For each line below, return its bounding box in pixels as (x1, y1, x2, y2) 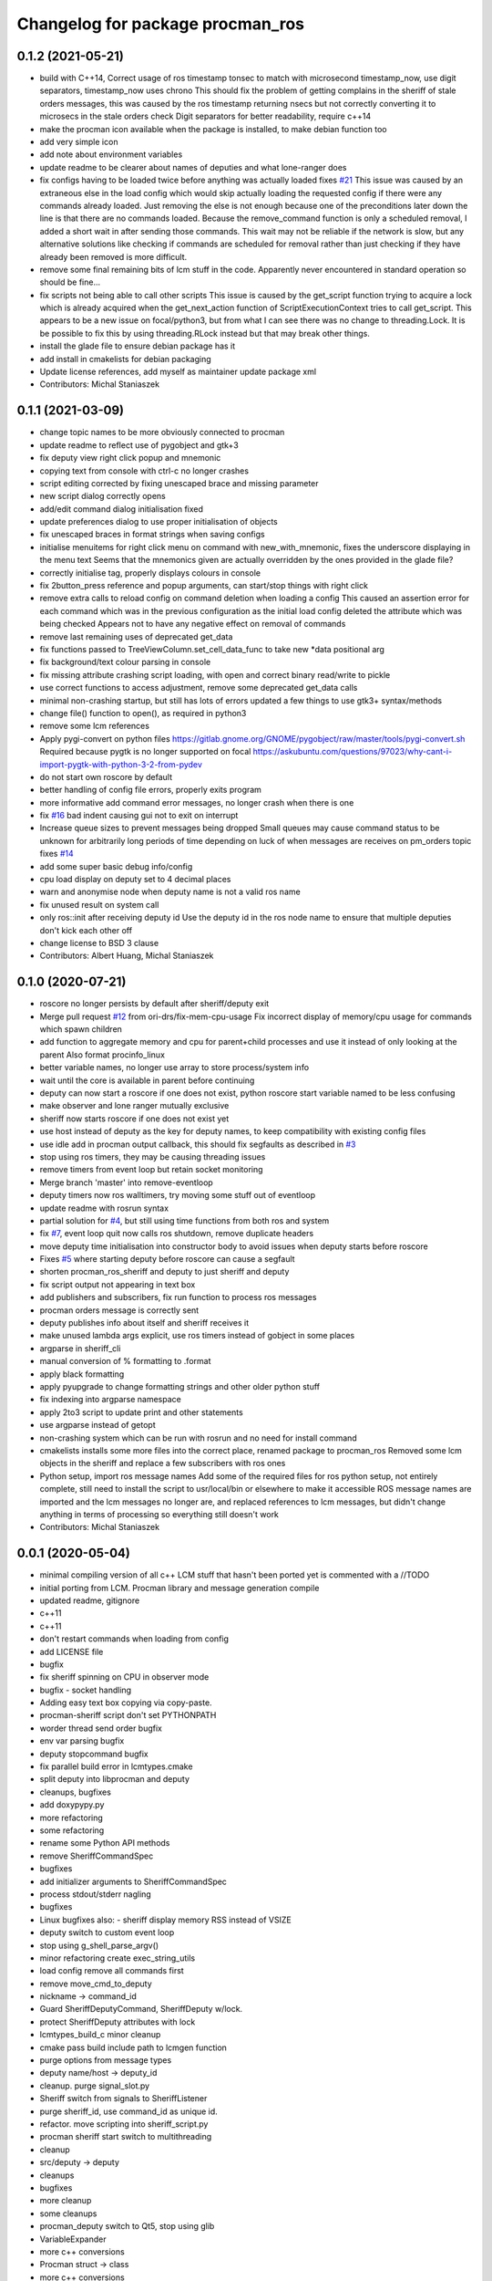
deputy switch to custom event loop (39, 1927, 175, 1938)
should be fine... (39, 276, 101, 287)
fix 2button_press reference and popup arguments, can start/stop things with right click (39, 580, 369, 591)
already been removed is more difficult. (39, 251, 188, 262)
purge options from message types (39, 2055, 172, 2066)
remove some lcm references (39, 721, 150, 732)
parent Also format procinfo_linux (39, 1049, 166, 1060)
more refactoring (39, 1812, 104, 1823)
